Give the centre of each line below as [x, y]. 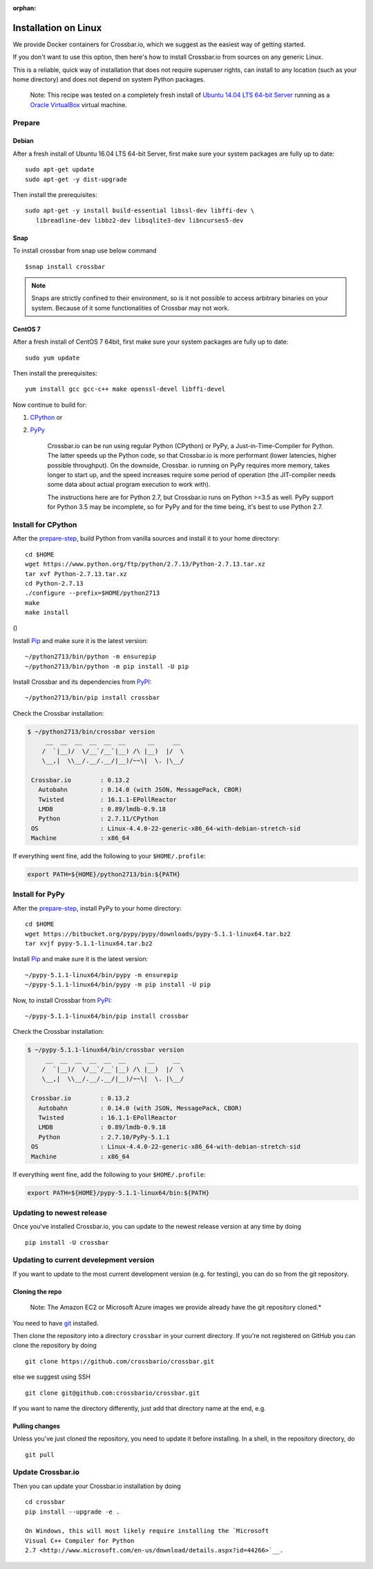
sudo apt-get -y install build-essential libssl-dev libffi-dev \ [140, 211]
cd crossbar [45, 1502]
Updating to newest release [60, 1212]
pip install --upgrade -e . [73, 1512]
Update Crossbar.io [46, 1472]
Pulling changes [36, 1426]
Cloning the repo [37, 1291]
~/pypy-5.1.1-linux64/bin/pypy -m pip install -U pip [118, 985]
